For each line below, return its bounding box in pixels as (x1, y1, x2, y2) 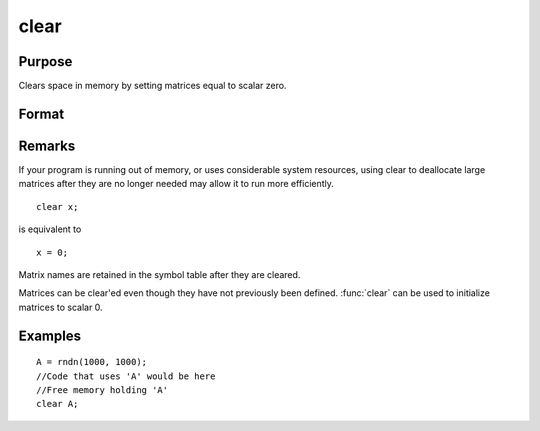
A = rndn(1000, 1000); (36, 356, 148, 368)
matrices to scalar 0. (18, 301, 104, 313)
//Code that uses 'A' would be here (36, 370, 216, 382)
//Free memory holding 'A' (36, 384, 169, 395)
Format (18, 105, 65, 122)
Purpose (18, 53, 73, 70)
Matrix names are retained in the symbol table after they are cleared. (18, 268, 301, 280)
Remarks (18, 137, 76, 154)
